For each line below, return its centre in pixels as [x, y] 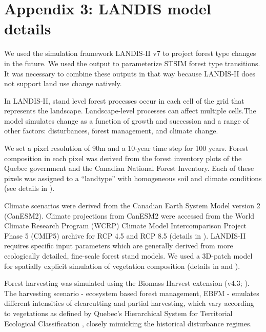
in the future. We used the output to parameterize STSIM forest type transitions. [132, 63]
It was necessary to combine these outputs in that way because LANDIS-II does [130, 73]
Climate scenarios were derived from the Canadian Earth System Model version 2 [132, 206]
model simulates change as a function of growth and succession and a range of [127, 120]
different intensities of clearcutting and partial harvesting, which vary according [129, 303]
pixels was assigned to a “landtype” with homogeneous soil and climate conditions [133, 178]
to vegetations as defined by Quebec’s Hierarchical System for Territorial [118, 313]
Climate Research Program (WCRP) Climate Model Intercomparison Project [126, 226]
